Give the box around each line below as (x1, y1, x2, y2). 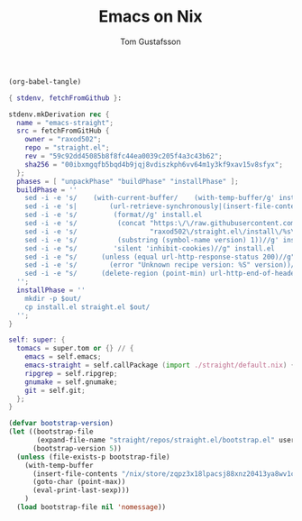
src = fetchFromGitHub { (16, 126, 110, 136)
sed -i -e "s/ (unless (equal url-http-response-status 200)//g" (24, 252, 296, 261)
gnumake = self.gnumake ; (24, 377, 118, 387)
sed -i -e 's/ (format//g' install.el (24, 210, 203, 220)
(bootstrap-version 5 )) (32, 443, 123, 452)
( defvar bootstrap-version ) (8, 419, 114, 428)
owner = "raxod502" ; (24, 135, 102, 144)
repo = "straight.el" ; (24, 143, 110, 152)
